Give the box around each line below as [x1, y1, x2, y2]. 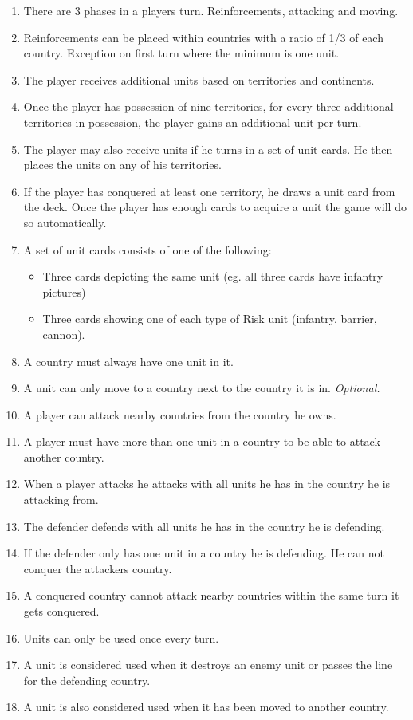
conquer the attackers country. [23, 560, 172, 576]
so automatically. [23, 214, 107, 230]
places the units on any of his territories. [23, 156, 222, 173]
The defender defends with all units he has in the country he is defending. [23, 517, 385, 534]
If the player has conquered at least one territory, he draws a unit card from [23, 183, 395, 199]
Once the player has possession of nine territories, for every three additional [23, 98, 394, 115]
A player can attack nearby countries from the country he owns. [23, 406, 336, 423]
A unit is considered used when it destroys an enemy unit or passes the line [23, 656, 393, 673]
